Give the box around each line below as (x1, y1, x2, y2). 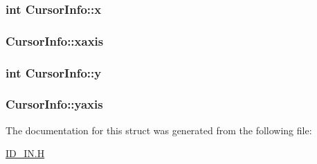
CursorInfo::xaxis (6, 32, 104, 49)
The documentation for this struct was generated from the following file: (6, 122, 312, 137)
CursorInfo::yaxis (6, 95, 103, 113)
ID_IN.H (6, 146, 45, 161)
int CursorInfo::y (6, 64, 102, 81)
